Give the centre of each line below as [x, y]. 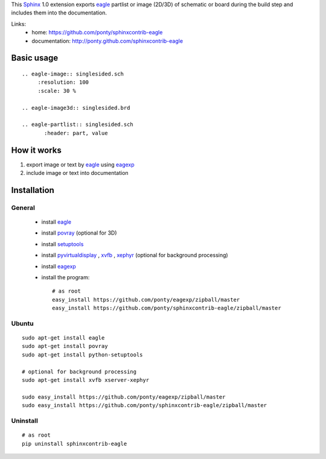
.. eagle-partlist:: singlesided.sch [78, 125]
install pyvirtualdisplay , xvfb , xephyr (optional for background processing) [135, 255]
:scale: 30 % [57, 91]
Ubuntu [22, 323]
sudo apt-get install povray [65, 346]
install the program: [66, 277]
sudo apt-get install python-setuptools [82, 355]
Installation [33, 190]
